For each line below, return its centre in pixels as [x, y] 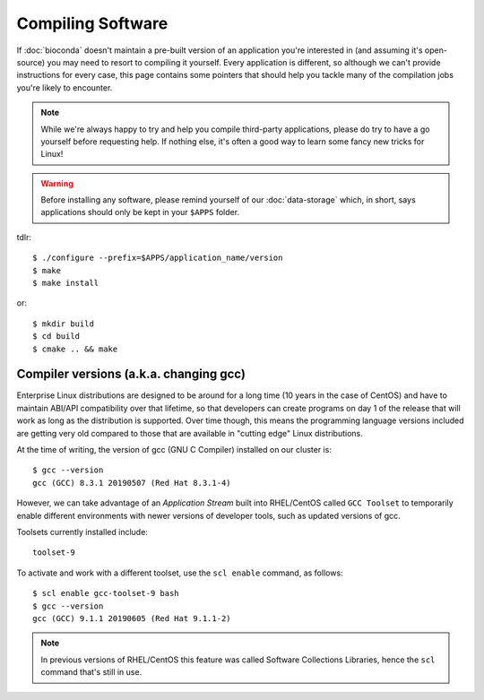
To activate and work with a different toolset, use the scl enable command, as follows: [180, 573]
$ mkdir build [63, 324]
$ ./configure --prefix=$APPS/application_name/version [158, 258]
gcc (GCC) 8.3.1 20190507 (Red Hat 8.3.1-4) [132, 483]
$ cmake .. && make [75, 349]
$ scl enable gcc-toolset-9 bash [106, 593]
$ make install [66, 283]
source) [31, 62]
